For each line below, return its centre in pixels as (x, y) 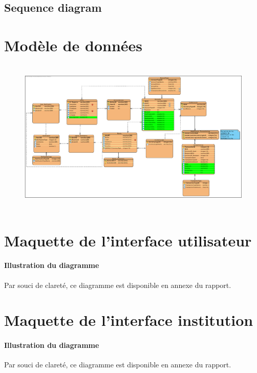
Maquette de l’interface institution (129, 320)
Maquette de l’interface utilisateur (128, 240)
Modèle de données (73, 45)
